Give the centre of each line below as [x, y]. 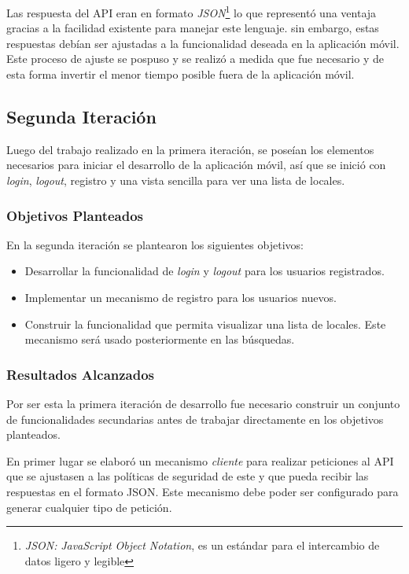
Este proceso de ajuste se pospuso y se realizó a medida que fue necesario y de [195, 59]
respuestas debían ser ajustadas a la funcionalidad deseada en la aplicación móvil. [203, 43]
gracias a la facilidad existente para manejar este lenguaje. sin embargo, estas [193, 28]
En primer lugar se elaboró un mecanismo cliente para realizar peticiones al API [200, 460]
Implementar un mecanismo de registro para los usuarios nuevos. [181, 298]
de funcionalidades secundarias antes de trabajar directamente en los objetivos [195, 419]
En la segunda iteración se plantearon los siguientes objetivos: [155, 244]
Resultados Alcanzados [81, 374]
